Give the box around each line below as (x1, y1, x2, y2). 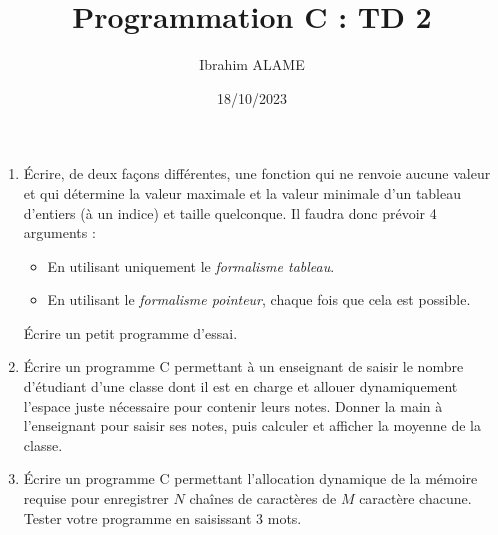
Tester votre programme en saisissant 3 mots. (23, 507, 302, 528)
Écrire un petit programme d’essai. (23, 322, 238, 343)
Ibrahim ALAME (199, 54, 305, 75)
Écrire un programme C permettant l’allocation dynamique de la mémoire (23, 468, 478, 489)
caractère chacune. (359, 488, 472, 509)
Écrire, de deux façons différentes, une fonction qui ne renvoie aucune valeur (23, 163, 491, 184)
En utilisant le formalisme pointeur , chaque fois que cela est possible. (47, 289, 471, 310)
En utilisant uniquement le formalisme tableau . (47, 255, 335, 276)
